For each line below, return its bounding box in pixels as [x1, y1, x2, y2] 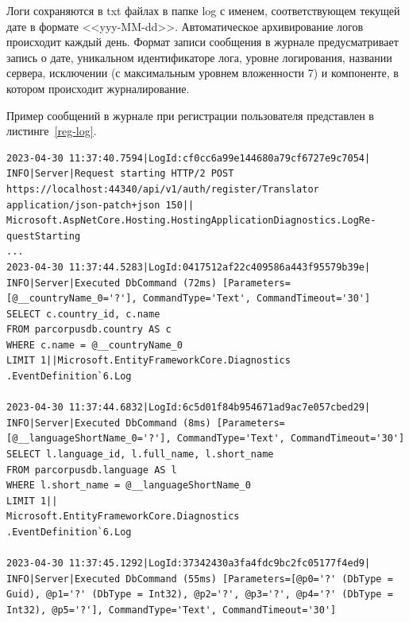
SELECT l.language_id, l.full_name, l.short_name [6, 449, 274, 461]
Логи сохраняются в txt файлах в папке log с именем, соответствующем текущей [6, 2, 400, 18]
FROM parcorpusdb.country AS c [6, 324, 172, 336]
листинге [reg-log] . [6, 122, 97, 139]
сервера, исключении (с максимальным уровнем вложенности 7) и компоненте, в [6, 64, 399, 81]
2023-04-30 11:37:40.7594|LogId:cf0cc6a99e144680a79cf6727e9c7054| [6, 152, 371, 164]
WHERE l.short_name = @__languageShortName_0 [6, 480, 251, 492]
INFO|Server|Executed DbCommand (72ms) [6, 277, 217, 289]
